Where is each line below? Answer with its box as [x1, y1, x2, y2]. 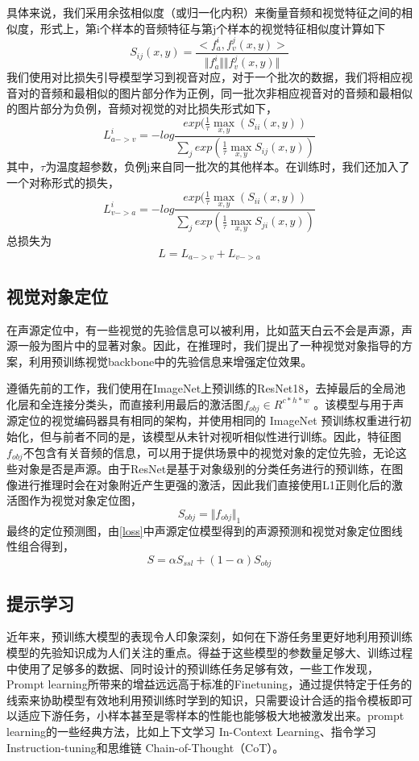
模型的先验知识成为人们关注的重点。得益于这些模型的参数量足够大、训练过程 [6, 644, 413, 661]
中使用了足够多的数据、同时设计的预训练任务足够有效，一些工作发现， [6, 659, 379, 676]
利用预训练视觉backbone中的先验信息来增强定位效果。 [28, 352, 313, 369]
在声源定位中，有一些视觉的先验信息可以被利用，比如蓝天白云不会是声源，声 [6, 321, 413, 338]
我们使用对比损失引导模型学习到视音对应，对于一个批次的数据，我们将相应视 [6, 69, 413, 85]
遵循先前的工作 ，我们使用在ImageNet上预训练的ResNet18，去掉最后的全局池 [6, 380, 406, 397]
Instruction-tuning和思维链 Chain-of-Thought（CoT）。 [6, 738, 284, 755]
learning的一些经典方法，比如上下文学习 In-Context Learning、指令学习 [6, 722, 376, 739]
